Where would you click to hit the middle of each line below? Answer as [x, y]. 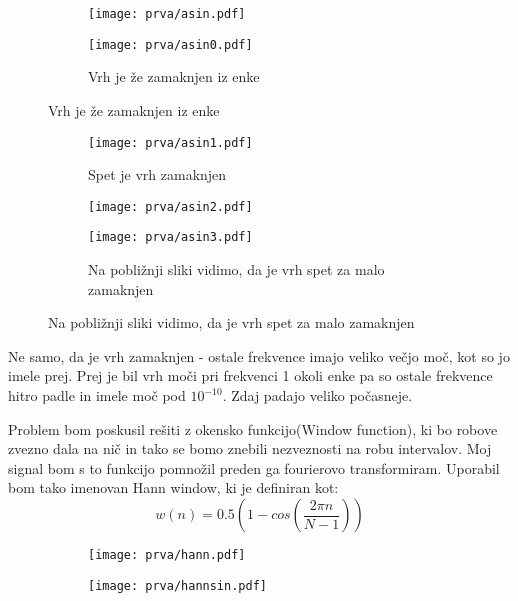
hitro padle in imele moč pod [97, 395]
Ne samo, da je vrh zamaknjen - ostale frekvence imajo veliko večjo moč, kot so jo [259, 355]
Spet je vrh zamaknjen [157, 174]
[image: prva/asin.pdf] [167, 14]
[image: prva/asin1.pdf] [170, 142]
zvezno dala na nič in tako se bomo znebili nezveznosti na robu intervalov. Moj [250, 448]
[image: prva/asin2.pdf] [170, 206]
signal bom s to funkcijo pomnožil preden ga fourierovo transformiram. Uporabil [254, 467]
